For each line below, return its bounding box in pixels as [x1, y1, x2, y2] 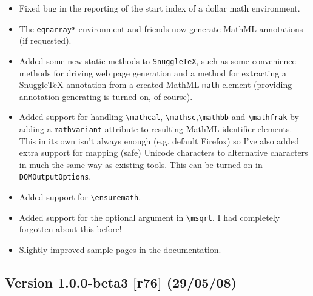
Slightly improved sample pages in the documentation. [19, 243, 221, 255]
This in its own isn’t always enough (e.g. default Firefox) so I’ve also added [19, 134, 299, 147]
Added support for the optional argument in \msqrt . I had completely [19, 210, 280, 223]
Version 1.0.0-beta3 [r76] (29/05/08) [5, 272, 237, 291]
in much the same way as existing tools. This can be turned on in [19, 158, 263, 170]
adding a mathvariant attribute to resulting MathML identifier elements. [19, 123, 292, 135]
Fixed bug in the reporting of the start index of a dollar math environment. [19, 2, 300, 14]
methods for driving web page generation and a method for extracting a [19, 66, 286, 79]
